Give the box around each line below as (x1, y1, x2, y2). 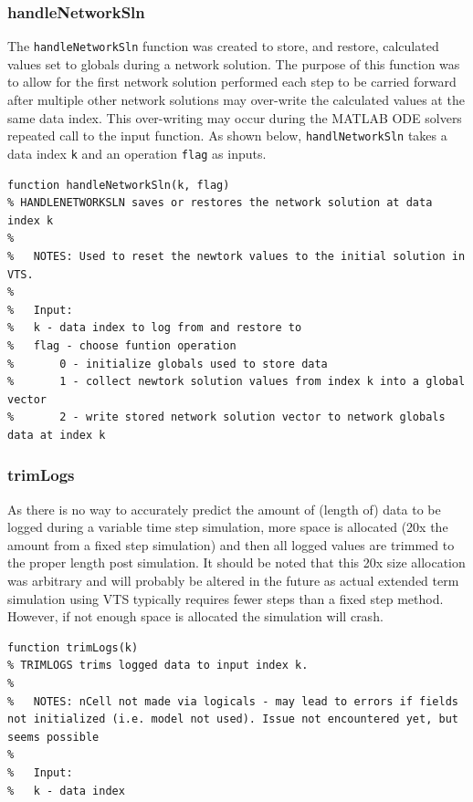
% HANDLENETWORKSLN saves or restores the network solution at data (7, 196, 433, 210)
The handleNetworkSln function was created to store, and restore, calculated (7, 36, 439, 56)
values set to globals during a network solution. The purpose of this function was (7, 54, 460, 73)
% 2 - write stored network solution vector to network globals (7, 411, 446, 424)
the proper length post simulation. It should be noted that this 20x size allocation (7, 553, 466, 572)
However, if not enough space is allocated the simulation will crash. (7, 607, 384, 626)
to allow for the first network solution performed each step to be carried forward (7, 72, 457, 91)
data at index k (7, 428, 106, 442)
